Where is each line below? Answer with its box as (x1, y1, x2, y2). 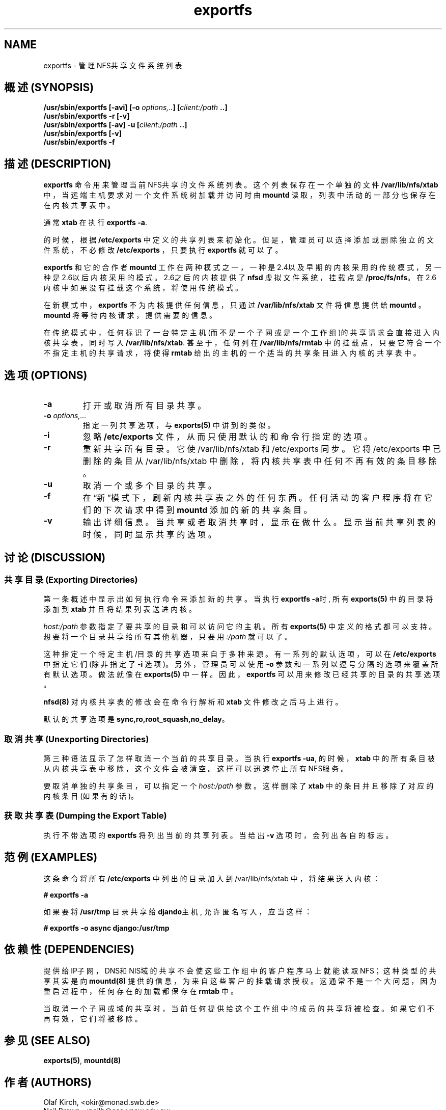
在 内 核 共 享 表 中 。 (43, 201, 115, 210)
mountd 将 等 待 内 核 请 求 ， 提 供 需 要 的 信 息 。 (43, 311, 216, 320)
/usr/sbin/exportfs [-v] (43, 129, 122, 138)
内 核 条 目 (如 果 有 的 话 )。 (43, 792, 138, 801)
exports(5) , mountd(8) (43, 1056, 121, 1065)
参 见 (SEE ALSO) (4, 1034, 91, 1047)
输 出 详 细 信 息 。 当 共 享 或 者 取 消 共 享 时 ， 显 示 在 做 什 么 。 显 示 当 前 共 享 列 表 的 (82, 517, 436, 528)
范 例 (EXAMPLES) (4, 851, 98, 864)
